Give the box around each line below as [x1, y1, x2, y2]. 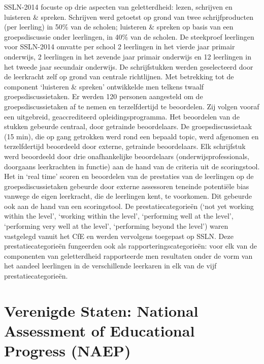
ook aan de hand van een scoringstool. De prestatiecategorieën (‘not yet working [4, 200, 254, 211]
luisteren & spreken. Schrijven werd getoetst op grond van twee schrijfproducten [4, 11, 253, 22]
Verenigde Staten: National [4, 300, 199, 321]
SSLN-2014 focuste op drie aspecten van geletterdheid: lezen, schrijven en [4, 2, 233, 12]
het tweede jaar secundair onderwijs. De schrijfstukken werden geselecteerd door [4, 61, 253, 72]
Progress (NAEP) [4, 340, 131, 361]
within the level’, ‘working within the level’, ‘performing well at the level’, [4, 210, 234, 221]
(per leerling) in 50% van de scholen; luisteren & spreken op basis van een [4, 21, 234, 32]
